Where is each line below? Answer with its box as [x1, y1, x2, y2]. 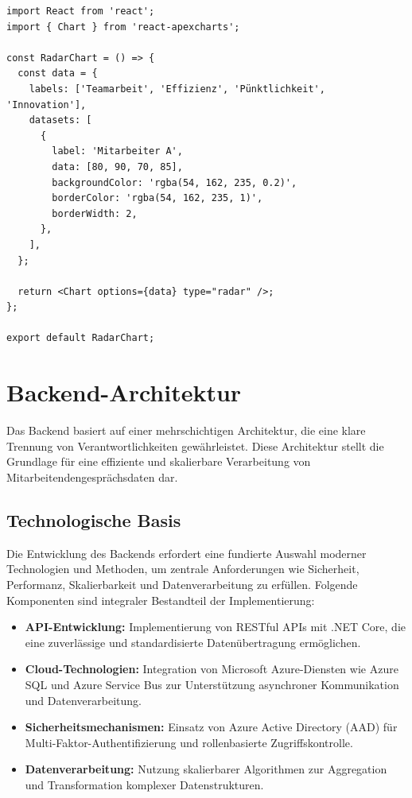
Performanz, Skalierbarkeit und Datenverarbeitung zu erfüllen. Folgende [6, 575, 358, 592]
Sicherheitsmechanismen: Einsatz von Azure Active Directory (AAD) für [25, 719, 398, 735]
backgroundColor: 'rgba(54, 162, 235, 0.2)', [52, 176, 297, 188]
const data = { [17, 68, 98, 79]
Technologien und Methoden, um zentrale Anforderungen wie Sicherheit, [6, 560, 360, 577]
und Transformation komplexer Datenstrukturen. [25, 776, 264, 792]
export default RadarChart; [6, 332, 155, 344]
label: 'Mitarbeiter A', [52, 145, 183, 157]
